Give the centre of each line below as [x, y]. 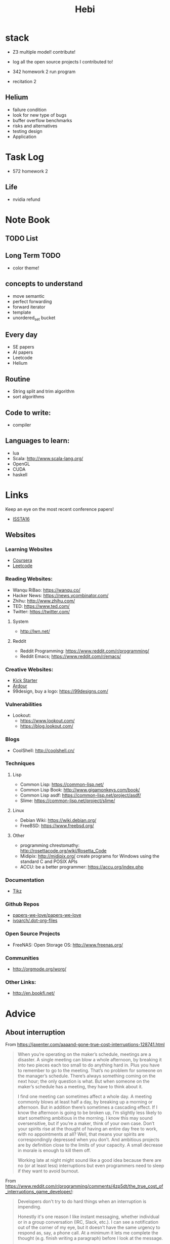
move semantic [28, 296]
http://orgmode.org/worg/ [39, 969]
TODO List [22, 239]
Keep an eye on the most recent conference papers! [59, 509]
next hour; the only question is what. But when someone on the [84, 1081]
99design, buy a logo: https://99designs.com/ [60, 691]
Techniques [20, 764]
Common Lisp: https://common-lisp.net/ [62, 784]
